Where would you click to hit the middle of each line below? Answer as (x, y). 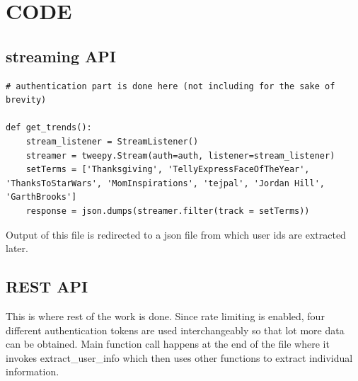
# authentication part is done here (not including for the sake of (171, 86)
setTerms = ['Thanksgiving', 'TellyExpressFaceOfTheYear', (168, 170)
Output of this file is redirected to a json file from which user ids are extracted (176, 234)
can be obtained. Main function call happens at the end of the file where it (168, 344)
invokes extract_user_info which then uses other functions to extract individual (179, 357)
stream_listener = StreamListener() (112, 141)
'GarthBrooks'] (41, 197)
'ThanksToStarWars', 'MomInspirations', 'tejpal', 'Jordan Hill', (166, 183)
